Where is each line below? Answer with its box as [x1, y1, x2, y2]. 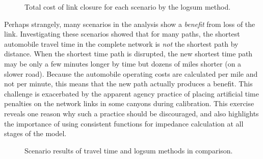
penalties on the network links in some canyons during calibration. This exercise [4, 98, 254, 109]
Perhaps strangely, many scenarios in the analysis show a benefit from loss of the [4, 18, 255, 29]
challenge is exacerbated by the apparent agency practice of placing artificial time [4, 88, 259, 99]
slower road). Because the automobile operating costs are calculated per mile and [4, 68, 258, 79]
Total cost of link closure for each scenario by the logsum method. [24, 2, 231, 12]
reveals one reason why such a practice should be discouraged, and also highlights [4, 108, 259, 118]
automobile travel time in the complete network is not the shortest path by [4, 38, 239, 49]
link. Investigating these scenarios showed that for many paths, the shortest [4, 28, 240, 39]
